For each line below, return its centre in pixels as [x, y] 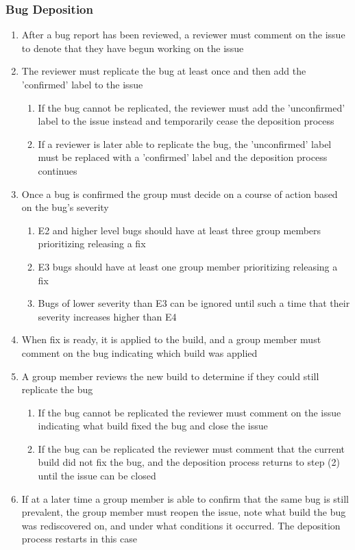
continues [58, 170]
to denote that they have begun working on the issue [133, 48]
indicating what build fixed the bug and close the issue [153, 426]
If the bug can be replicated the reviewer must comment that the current [192, 448]
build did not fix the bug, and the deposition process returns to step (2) [189, 462]
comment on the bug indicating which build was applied [139, 352]
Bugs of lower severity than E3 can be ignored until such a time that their [194, 303]
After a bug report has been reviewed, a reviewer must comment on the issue [183, 35]
